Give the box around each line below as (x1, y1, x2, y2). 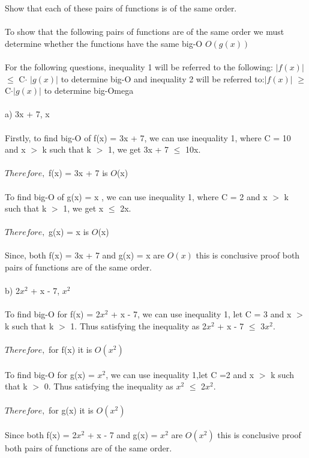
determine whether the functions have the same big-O (5, 37, 203, 49)
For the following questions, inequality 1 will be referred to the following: (5, 60, 273, 73)
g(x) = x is (49, 225, 89, 238)
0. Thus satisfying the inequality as (44, 380, 173, 392)
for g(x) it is (49, 403, 94, 416)
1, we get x (63, 202, 104, 215)
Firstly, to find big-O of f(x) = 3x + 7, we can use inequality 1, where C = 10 (5, 131, 291, 144)
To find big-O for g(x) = (5, 368, 95, 380)
